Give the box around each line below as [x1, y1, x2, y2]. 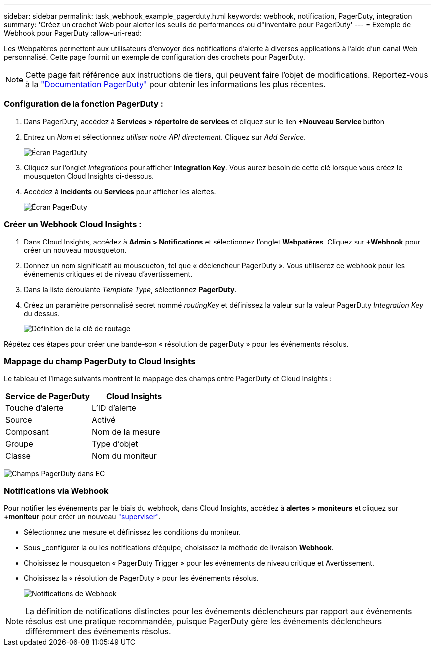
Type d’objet [92, 439, 138, 449]
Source [5, 415, 32, 425]
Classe [5, 451, 31, 461]
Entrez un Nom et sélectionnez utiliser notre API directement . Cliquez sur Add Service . [24, 132, 306, 141]
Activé [92, 415, 116, 425]
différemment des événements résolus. [25, 626, 171, 636]
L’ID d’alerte [92, 403, 136, 413]
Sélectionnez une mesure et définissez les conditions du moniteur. [24, 528, 241, 536]
